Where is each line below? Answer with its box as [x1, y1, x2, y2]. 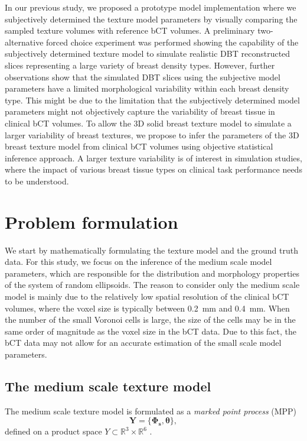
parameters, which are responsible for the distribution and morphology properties [5, 267, 299, 279]
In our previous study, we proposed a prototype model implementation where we [5, 1, 296, 13]
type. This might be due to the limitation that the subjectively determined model [5, 93, 300, 106]
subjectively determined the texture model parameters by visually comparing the [5, 12, 298, 25]
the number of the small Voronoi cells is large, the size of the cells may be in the [5, 313, 296, 326]
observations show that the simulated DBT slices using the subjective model [5, 70, 280, 83]
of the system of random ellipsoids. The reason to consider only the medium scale [5, 278, 300, 291]
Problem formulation [5, 209, 178, 234]
